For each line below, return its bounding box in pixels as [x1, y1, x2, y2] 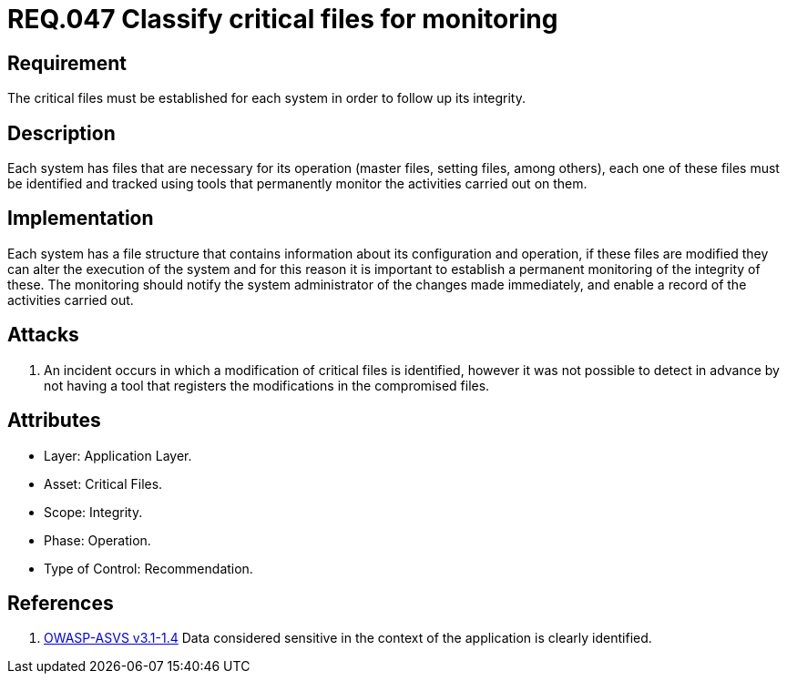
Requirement [7, 51, 128, 75]
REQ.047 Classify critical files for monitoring [7, 4, 558, 35]
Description [7, 121, 116, 145]
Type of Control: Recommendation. [44, 560, 253, 576]
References [7, 591, 114, 615]
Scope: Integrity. [44, 503, 143, 520]
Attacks [7, 323, 79, 347]
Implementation [7, 207, 154, 230]
